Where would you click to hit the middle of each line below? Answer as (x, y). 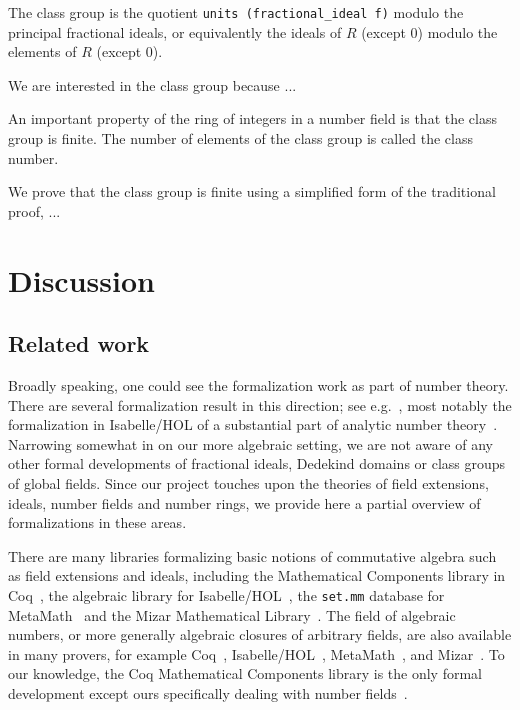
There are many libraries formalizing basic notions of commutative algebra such (252, 555)
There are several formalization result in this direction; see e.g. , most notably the (260, 404)
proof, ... (34, 210)
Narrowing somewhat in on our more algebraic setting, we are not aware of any (250, 443)
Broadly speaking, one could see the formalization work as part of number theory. (258, 384)
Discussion (81, 279)
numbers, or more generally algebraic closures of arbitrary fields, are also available (260, 634)
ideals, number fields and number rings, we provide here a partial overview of (244, 502)
